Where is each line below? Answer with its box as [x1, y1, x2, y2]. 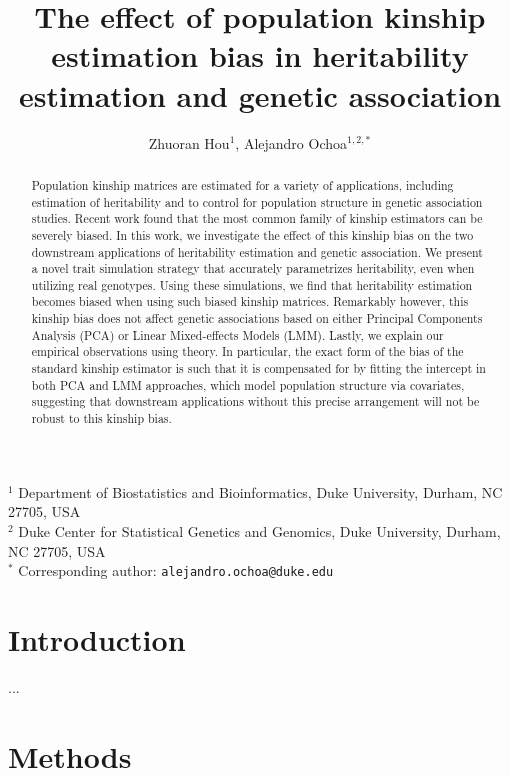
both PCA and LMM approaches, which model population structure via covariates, [31, 376, 465, 393]
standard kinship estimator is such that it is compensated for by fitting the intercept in [31, 360, 486, 377]
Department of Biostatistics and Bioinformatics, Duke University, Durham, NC [18, 481, 503, 502]
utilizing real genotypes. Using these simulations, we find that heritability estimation [31, 276, 473, 293]
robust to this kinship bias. [31, 410, 172, 427]
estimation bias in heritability [51, 35, 469, 76]
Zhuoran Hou [148, 132, 230, 153]
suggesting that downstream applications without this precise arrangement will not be [31, 393, 480, 410]
